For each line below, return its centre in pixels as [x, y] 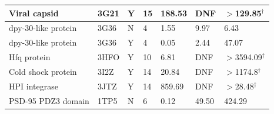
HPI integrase [34, 86]
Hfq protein [30, 57]
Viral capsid [34, 13]
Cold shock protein [43, 71]
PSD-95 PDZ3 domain [49, 100]
